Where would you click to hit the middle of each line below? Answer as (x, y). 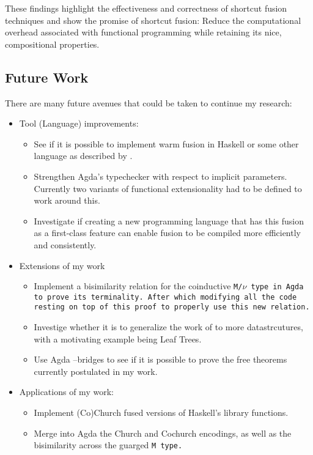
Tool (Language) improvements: (79, 123)
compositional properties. (52, 44)
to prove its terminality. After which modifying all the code (165, 297)
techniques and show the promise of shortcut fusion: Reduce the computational (153, 20)
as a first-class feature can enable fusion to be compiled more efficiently (167, 233)
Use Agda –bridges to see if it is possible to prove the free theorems (160, 359)
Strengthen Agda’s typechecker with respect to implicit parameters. (160, 176)
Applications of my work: (66, 392)
